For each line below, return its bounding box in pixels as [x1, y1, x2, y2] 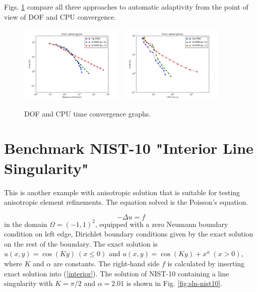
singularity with [4, 278, 53, 288]
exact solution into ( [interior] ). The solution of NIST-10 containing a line [4, 268, 229, 278]
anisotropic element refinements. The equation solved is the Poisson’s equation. [4, 197, 248, 207]
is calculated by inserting [167, 258, 245, 269]
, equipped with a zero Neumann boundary [95, 218, 228, 229]
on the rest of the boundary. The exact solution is [4, 238, 158, 249]
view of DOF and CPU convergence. [4, 11, 116, 22]
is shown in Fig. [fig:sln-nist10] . [126, 278, 223, 288]
